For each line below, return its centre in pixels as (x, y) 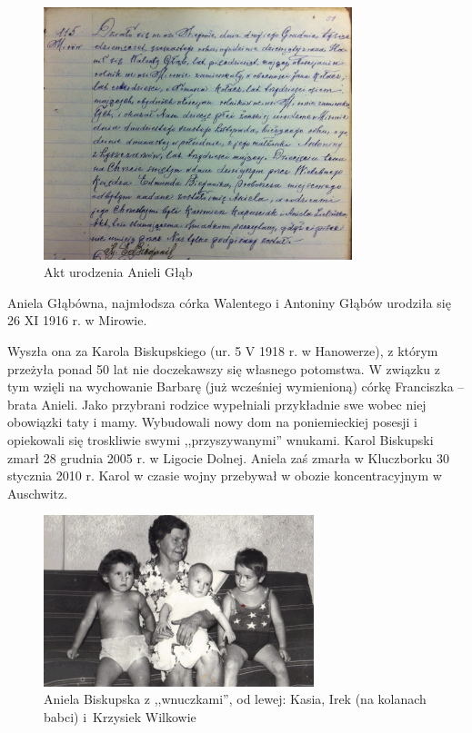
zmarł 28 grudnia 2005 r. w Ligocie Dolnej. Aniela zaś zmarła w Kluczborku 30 (229, 457)
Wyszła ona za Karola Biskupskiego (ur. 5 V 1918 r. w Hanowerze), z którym (223, 350)
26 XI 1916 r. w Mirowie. (77, 320)
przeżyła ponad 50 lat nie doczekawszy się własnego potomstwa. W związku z (224, 368)
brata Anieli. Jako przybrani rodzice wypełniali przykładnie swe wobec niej (217, 404)
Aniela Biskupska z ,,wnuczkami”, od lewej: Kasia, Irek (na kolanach (235, 699)
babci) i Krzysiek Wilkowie (120, 716)
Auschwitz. (38, 493)
